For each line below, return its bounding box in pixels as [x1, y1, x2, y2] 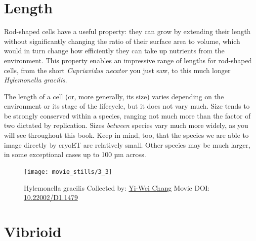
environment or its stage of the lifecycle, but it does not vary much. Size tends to [4, 101, 250, 111]
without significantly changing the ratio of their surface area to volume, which [4, 36, 240, 46]
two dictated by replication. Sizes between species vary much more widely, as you [4, 120, 249, 130]
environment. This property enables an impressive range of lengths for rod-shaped [4, 55, 252, 65]
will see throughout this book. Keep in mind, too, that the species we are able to [4, 130, 249, 140]
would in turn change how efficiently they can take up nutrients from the [4, 45, 225, 56]
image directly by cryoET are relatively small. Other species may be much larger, [4, 139, 251, 150]
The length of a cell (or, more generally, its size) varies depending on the [4, 91, 224, 101]
